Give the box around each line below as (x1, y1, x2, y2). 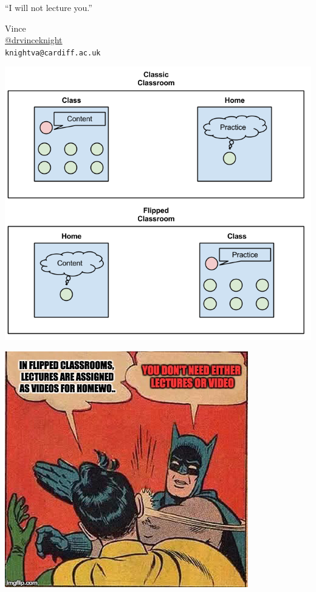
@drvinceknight (5, 33, 63, 46)
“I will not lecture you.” (5, 1, 92, 13)
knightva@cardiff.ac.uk (5, 48, 101, 57)
